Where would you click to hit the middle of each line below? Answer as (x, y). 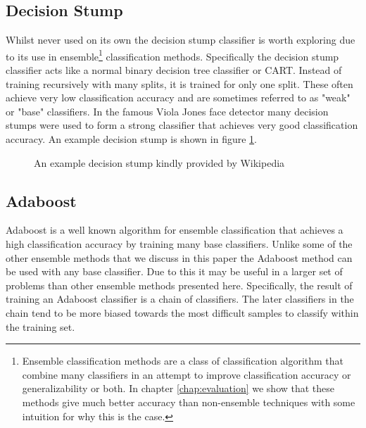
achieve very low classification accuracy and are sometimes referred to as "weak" (178, 97)
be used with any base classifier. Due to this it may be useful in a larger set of (174, 271)
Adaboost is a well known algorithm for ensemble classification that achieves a (175, 230)
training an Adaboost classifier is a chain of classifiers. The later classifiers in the (180, 299)
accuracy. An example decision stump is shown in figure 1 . (131, 139)
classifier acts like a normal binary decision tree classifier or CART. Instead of (174, 70)
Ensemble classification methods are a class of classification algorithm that (183, 361)
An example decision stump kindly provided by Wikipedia (159, 162)
